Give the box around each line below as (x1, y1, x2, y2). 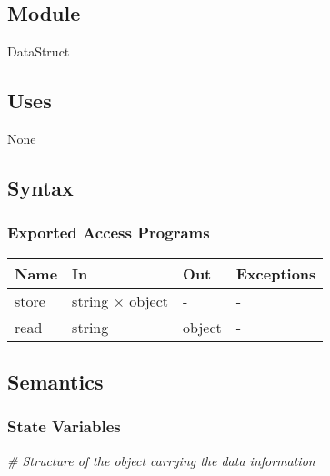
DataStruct (7, 42, 70, 61)
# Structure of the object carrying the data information (7, 451, 315, 470)
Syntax (7, 173, 74, 201)
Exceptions (235, 262, 316, 284)
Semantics (7, 367, 104, 395)
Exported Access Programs (7, 221, 210, 244)
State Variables (7, 415, 121, 438)
